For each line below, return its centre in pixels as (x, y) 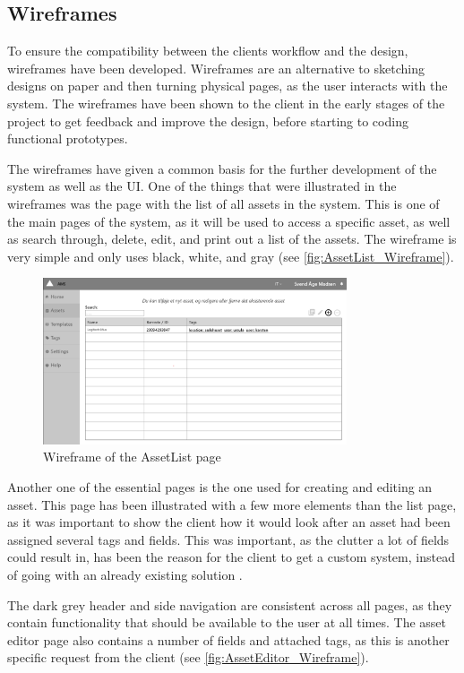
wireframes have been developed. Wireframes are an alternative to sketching (216, 68)
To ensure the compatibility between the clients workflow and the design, (208, 51)
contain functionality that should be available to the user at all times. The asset (227, 622)
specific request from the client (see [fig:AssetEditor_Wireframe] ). (188, 657)
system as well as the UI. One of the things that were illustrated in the (202, 186)
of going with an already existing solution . (125, 574)
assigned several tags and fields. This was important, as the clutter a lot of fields (228, 539)
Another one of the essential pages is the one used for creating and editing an (220, 487)
